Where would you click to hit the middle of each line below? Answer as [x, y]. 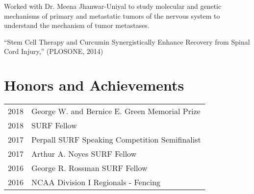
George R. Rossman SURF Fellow [89, 168]
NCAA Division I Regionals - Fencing [96, 182]
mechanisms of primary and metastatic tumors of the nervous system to [112, 15]
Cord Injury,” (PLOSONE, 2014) [54, 51]
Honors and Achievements [94, 85]
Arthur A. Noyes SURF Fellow [84, 154]
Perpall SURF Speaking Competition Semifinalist [116, 140]
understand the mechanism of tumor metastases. [77, 25]
